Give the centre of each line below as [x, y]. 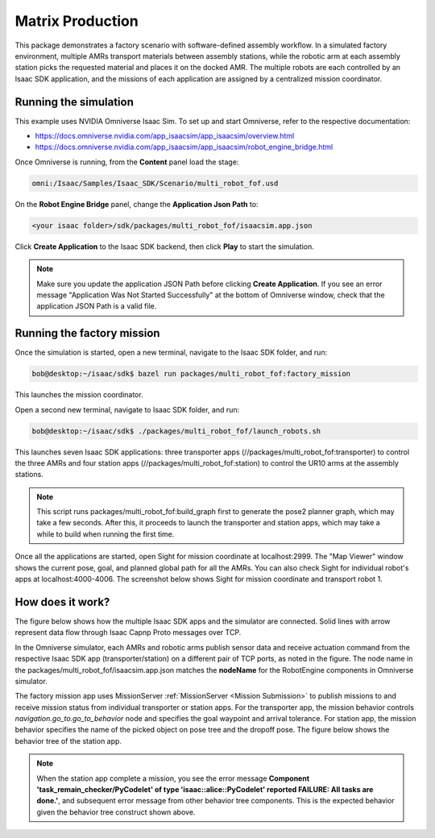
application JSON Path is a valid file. [97, 306]
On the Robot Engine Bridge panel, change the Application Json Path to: [137, 204]
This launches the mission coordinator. [79, 395]
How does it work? [62, 602]
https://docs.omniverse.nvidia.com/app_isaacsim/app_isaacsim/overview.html [165, 136]
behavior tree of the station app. [68, 741]
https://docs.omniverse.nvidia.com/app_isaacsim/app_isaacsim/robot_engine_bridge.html [184, 147]
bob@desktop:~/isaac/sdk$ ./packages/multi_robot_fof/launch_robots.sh [176, 431]
